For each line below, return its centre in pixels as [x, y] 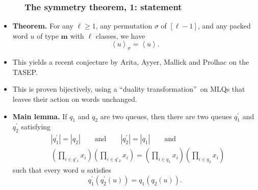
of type [48, 35]
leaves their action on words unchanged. [75, 99]
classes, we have [120, 35]
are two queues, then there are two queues [166, 116]
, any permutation [124, 26]
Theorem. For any [43, 26]
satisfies [99, 170]
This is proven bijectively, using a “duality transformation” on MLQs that [129, 89]
